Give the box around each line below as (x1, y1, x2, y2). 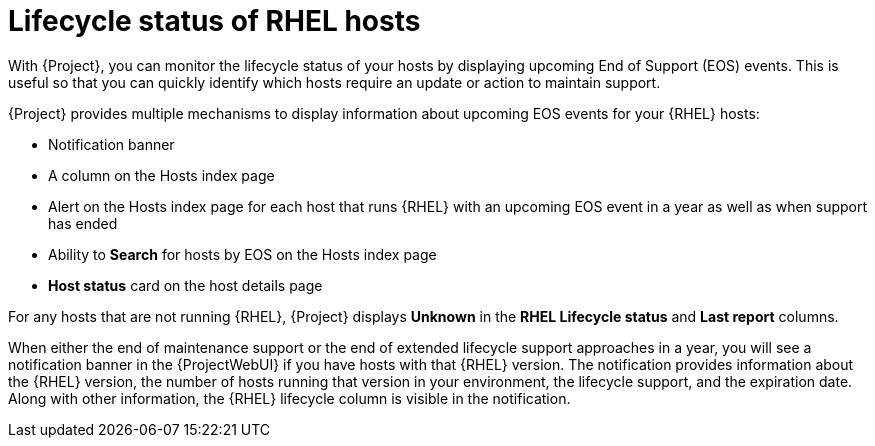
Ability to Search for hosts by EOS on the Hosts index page (48, 245, 437, 263)
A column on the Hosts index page (48, 166, 275, 184)
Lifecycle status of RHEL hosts (8, 4, 421, 38)
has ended (48, 214, 118, 232)
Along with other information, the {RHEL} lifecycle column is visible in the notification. (8, 389, 571, 407)
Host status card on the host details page (48, 276, 323, 294)
